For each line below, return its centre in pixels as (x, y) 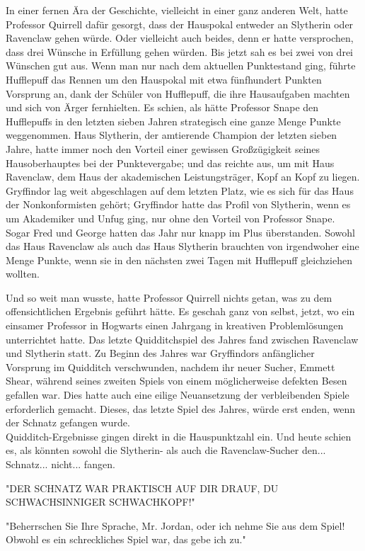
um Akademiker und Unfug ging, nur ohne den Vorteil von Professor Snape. (170, 218)
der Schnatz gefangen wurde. (68, 422)
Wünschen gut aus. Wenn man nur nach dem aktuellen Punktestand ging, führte (181, 66)
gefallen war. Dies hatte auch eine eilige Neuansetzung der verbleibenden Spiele (178, 395)
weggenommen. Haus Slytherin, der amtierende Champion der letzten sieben (172, 135)
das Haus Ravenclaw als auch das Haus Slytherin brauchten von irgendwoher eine (182, 246)
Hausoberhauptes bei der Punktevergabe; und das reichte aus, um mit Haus (170, 163)
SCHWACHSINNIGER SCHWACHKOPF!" (100, 502)
